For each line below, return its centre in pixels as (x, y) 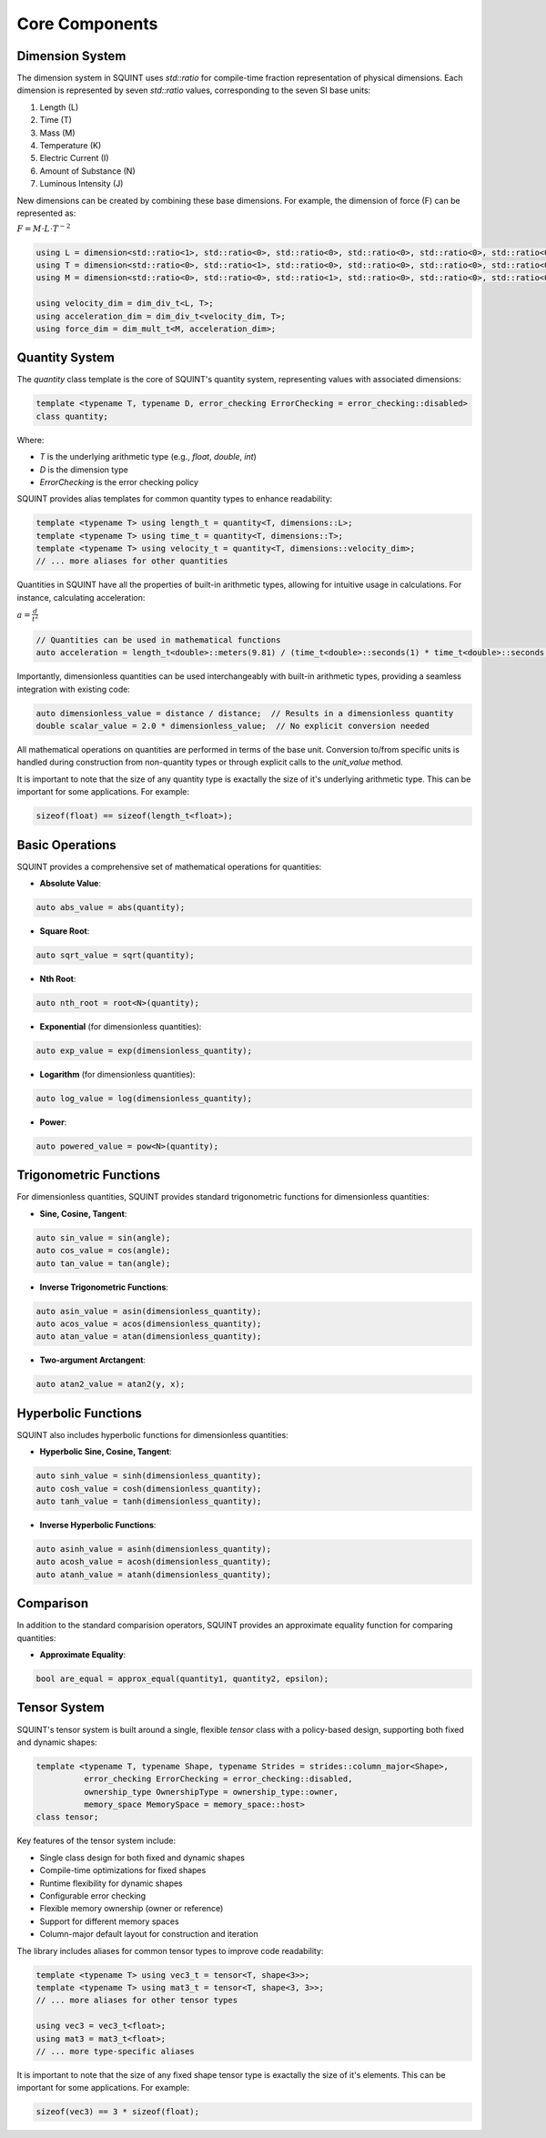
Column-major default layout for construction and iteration (149, 1934)
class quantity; (72, 416)
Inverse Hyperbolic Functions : (98, 1525)
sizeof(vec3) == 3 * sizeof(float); (118, 2112)
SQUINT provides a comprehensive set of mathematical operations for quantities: (169, 866)
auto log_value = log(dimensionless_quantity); (144, 1098)
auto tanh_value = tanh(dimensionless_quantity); (149, 1501)
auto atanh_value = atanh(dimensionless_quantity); (154, 1574)
